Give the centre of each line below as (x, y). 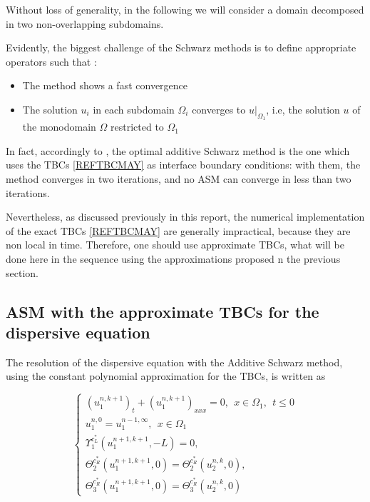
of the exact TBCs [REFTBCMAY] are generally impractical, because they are (178, 230)
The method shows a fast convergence (105, 85)
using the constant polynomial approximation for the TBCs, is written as (166, 376)
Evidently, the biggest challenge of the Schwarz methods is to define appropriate (181, 47)
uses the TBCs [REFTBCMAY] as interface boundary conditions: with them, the (183, 165)
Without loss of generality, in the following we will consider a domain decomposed (185, 9)
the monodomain (59, 127)
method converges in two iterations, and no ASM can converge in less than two (179, 178)
